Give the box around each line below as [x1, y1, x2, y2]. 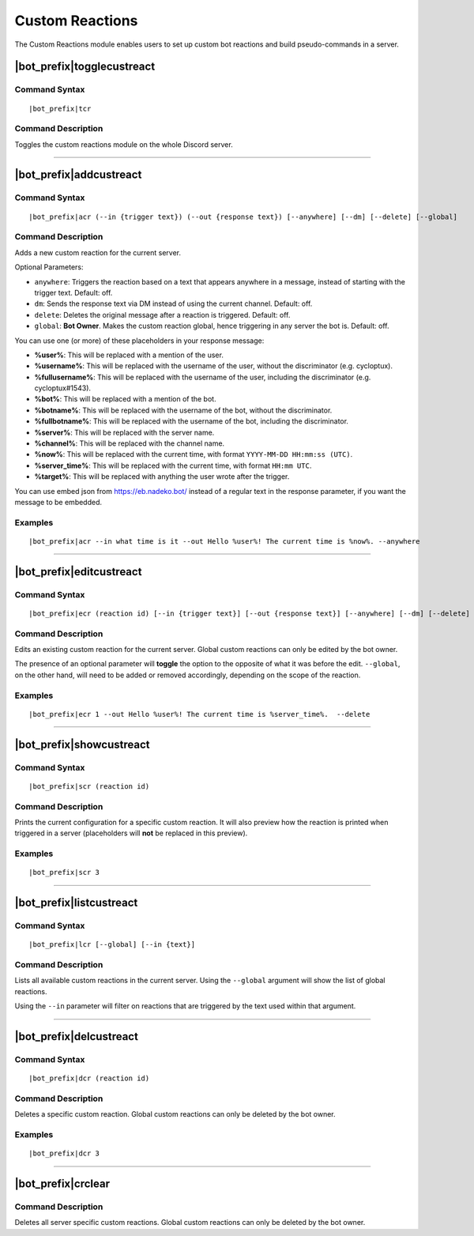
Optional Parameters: [14, 262, 84, 272]
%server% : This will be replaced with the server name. [34, 428, 215, 437]
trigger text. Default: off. [34, 288, 113, 297]
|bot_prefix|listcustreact [14, 896, 138, 910]
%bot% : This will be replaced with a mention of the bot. [34, 394, 216, 404]
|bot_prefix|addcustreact [14, 168, 142, 182]
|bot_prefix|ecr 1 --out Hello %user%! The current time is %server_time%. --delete [28, 710, 371, 718]
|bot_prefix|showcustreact [14, 737, 150, 751]
